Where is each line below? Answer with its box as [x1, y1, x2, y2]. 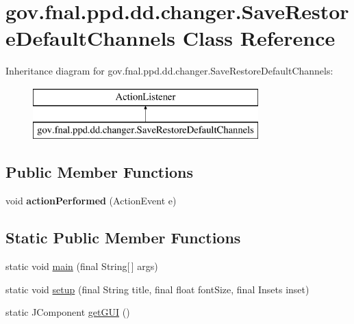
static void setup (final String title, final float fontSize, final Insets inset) [5, 282, 309, 296]
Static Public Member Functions [5, 227, 241, 248]
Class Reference [182, 24, 336, 52]
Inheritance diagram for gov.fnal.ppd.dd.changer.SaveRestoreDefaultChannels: [5, 64, 333, 78]
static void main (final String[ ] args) [5, 259, 158, 273]
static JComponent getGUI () [5, 305, 130, 319]
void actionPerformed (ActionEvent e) [5, 193, 177, 208]
